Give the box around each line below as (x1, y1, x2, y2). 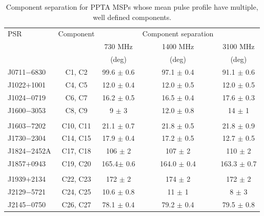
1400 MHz (161, 41, 194, 52)
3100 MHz (222, 41, 255, 52)
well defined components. (93, 11, 172, 22)
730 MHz (104, 41, 133, 52)
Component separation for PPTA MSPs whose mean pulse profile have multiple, (6, 2, 258, 12)
